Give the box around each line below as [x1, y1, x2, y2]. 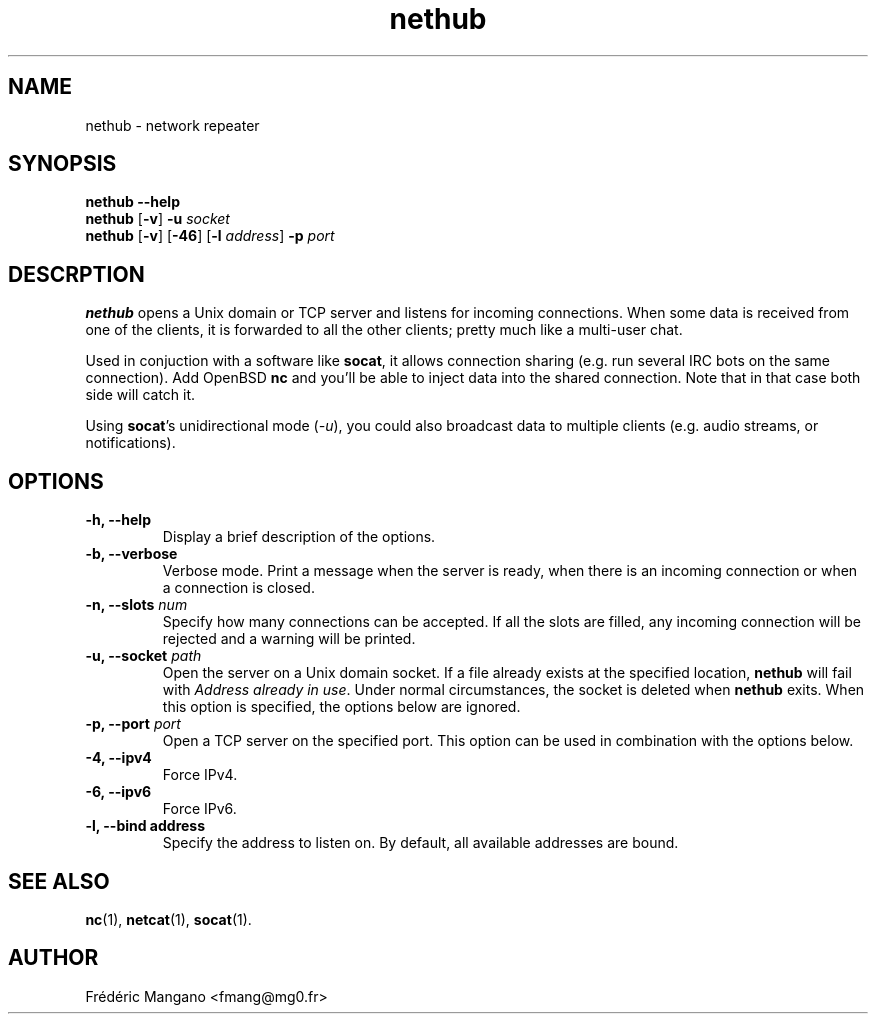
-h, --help [85, 511, 151, 529]
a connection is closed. [162, 579, 315, 597]
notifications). [85, 434, 176, 452]
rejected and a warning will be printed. [162, 630, 416, 648]
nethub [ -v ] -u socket [85, 210, 230, 228]
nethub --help [85, 193, 180, 211]
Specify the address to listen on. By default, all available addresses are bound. [162, 834, 679, 852]
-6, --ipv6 [85, 783, 152, 801]
